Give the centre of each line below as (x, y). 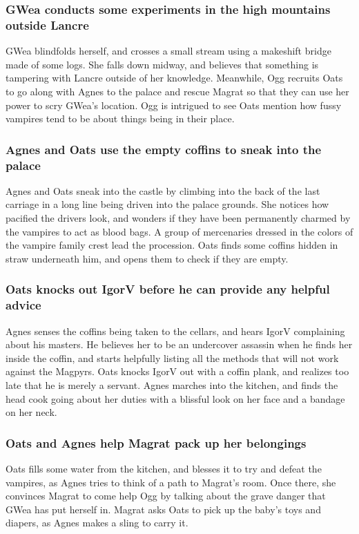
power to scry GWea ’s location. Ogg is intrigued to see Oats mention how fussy (174, 105)
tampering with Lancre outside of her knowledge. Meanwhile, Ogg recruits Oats (174, 78)
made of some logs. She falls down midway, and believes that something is (162, 64)
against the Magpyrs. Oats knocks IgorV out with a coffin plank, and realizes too (177, 371)
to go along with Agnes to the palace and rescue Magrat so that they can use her (177, 91)
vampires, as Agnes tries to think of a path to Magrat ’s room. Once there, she (171, 482)
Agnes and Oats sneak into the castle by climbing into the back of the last (163, 190)
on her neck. (31, 412)
